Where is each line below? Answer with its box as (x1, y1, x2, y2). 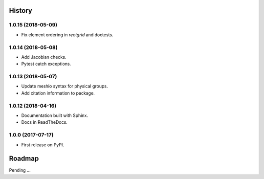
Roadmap (9, 155, 39, 163)
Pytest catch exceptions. (21, 61, 71, 67)
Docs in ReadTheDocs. (21, 119, 68, 125)
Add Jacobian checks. (21, 54, 66, 60)
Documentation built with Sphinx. (21, 112, 88, 118)
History (9, 6, 33, 15)
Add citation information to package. (21, 90, 95, 96)
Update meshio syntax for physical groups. (21, 83, 108, 89)
